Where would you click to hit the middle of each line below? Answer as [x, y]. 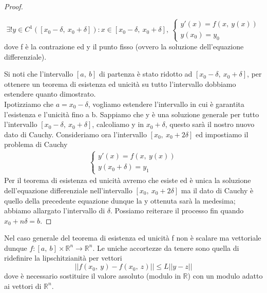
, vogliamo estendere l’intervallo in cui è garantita [166, 104]
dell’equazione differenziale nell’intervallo [68, 190]
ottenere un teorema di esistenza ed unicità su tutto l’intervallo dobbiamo [120, 84]
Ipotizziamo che [29, 104]
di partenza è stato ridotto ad [146, 74]
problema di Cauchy [36, 144]
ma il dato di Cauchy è [217, 190]
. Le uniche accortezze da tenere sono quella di [166, 248]
